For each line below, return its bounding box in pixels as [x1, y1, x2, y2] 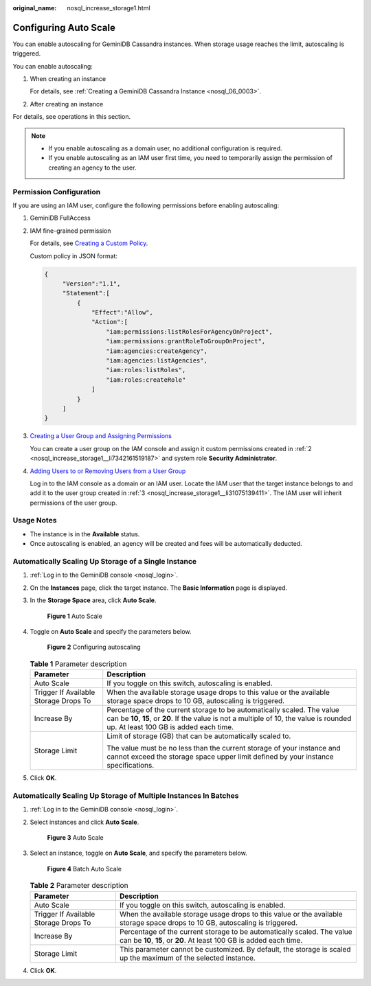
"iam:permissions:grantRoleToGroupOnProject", [105, 337, 266, 345]
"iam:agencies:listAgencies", [105, 357, 207, 365]
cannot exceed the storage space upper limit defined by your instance [106, 752, 334, 761]
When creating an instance [30, 75, 106, 83]
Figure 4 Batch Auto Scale [47, 864, 122, 873]
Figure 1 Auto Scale [47, 612, 102, 620]
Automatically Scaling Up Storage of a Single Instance [12, 556, 197, 566]
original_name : [12, 4, 57, 12]
